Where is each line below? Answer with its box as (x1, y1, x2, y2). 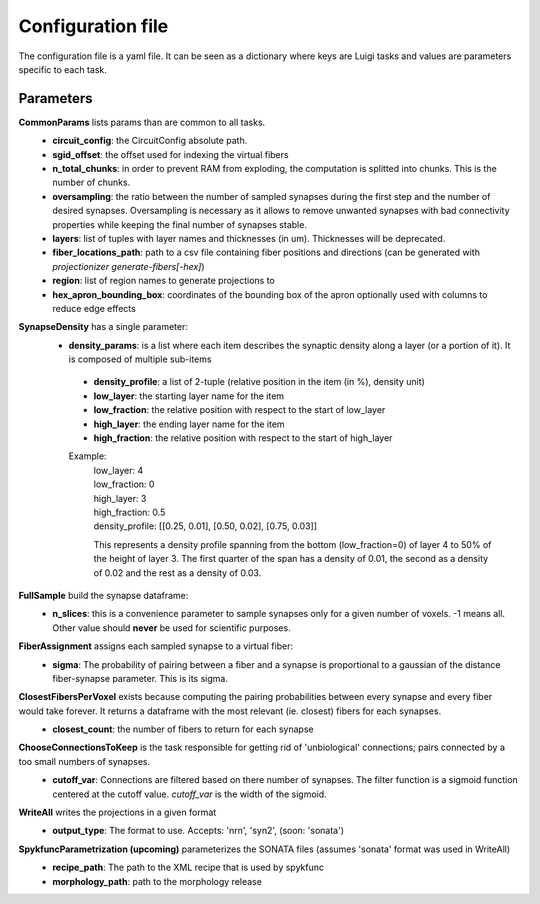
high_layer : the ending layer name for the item (93, 418, 285, 430)
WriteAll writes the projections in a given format (18, 806, 217, 819)
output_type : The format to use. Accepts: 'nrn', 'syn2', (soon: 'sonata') (52, 825, 345, 837)
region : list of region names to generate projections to (52, 275, 275, 287)
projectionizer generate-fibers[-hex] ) (52, 260, 205, 272)
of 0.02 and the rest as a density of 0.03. (93, 566, 262, 579)
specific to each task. (18, 63, 107, 75)
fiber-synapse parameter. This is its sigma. (52, 672, 229, 684)
